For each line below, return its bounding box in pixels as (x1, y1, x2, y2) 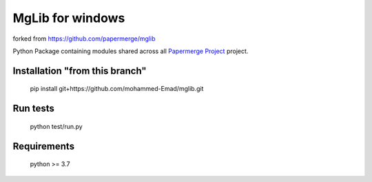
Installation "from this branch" (12, 65, 147, 77)
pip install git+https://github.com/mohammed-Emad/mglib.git (30, 85, 204, 93)
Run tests (12, 103, 54, 114)
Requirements (12, 140, 75, 152)
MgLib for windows (12, 10, 125, 26)
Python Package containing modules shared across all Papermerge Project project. (12, 47, 249, 55)
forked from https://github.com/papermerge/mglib (12, 34, 156, 43)
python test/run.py (30, 122, 83, 130)
